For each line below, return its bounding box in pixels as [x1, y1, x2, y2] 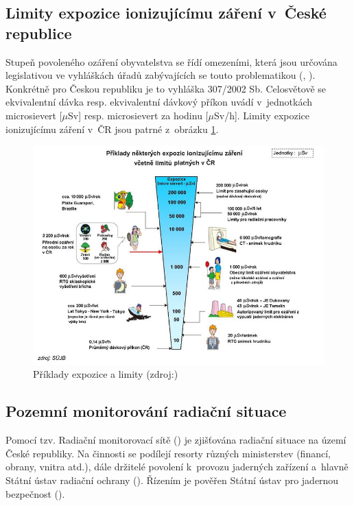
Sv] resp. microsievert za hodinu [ [68, 108, 209, 122]
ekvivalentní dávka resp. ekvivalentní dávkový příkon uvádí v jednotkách [5, 95, 313, 109]
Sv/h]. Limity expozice [213, 108, 309, 122]
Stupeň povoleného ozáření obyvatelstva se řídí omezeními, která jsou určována [5, 54, 338, 69]
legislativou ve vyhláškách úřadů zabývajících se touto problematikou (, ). [5, 68, 316, 82]
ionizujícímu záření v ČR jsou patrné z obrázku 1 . [5, 121, 219, 136]
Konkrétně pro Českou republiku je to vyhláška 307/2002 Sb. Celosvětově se [5, 81, 327, 95]
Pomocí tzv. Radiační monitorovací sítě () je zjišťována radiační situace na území [5, 433, 346, 447]
